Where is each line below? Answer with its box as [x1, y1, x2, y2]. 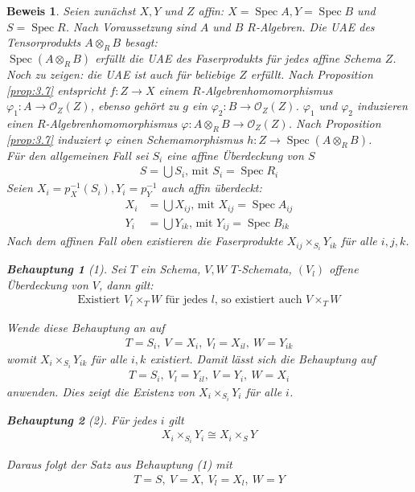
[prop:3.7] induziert [6, 130, 101, 147]
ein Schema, [140, 260, 201, 277]
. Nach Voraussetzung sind [65, 18, 196, 35]
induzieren [357, 97, 408, 114]
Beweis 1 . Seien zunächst [6, 2, 136, 18]
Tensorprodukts [6, 34, 81, 51]
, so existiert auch [214, 294, 302, 306]
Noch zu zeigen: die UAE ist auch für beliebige [6, 65, 236, 82]
